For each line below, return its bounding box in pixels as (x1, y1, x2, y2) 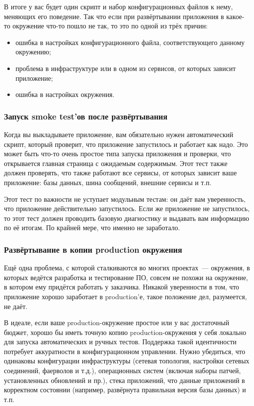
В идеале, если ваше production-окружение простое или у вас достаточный (4, 317, 230, 328)
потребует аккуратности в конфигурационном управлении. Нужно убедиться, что (4, 346, 245, 356)
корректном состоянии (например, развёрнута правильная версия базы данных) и (4, 384, 246, 395)
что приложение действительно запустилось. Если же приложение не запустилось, (4, 203, 250, 214)
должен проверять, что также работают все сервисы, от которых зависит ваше (4, 167, 237, 178)
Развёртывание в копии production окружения (4, 243, 183, 255)
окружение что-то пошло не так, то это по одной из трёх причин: (12, 21, 208, 31)
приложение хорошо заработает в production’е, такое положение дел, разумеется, (4, 291, 247, 301)
